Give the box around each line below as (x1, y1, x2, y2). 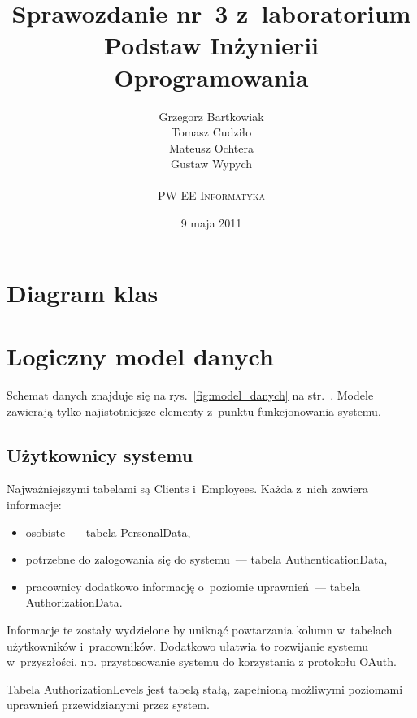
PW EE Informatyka (157, 187, 266, 204)
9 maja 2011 (180, 214, 242, 231)
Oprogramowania (114, 60, 309, 93)
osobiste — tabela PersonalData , (25, 523, 191, 540)
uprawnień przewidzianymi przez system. (7, 696, 210, 713)
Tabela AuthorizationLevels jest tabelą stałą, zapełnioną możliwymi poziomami (7, 680, 403, 697)
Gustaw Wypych (170, 155, 253, 172)
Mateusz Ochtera (169, 139, 254, 156)
